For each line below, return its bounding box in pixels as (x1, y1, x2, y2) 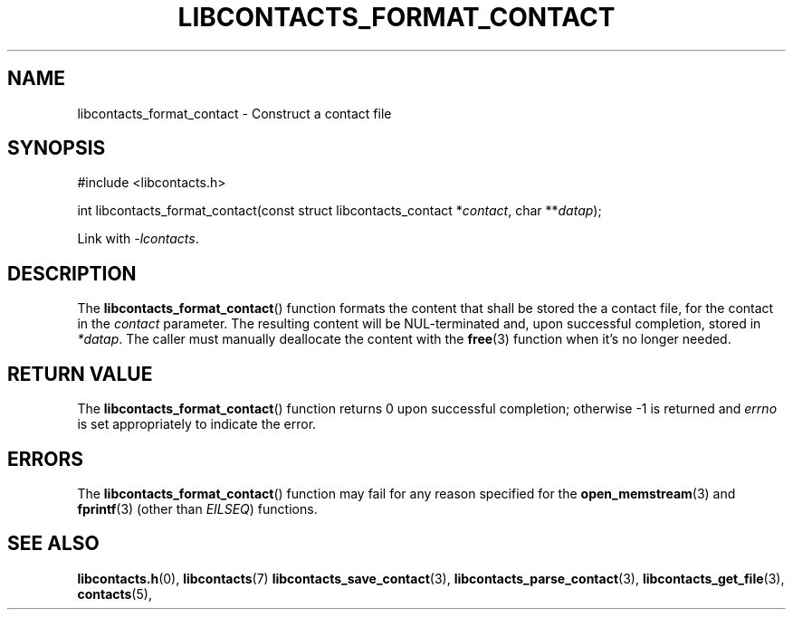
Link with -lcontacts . (77, 231, 199, 247)
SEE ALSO (7, 532, 100, 555)
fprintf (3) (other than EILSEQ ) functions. (77, 500, 318, 517)
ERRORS (7, 447, 84, 470)
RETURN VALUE (7, 362, 153, 385)
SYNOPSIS (7, 137, 106, 160)
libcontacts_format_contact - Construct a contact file (77, 105, 392, 121)
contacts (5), (77, 585, 152, 602)
